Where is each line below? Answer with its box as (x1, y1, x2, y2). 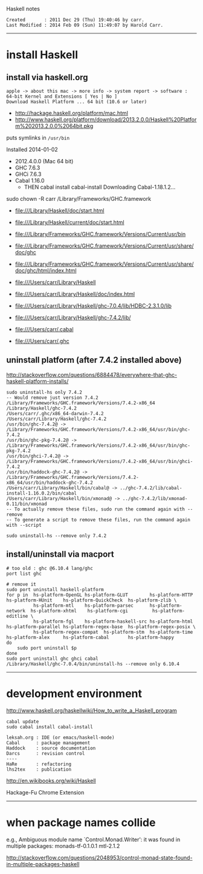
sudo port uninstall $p (17, 645, 77, 651)
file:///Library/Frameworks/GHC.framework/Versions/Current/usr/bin (14, 231, 186, 237)
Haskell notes (6, 5, 40, 12)
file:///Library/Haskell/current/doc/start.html (14, 218, 125, 226)
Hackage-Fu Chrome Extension (6, 788, 85, 796)
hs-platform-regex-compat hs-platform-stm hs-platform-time (33, 629, 193, 635)
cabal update (6, 719, 39, 725)
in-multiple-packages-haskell (6, 860, 80, 867)
